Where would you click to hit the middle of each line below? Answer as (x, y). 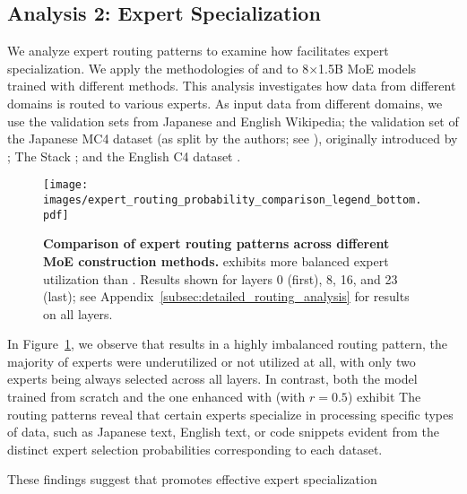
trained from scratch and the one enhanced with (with (156, 397)
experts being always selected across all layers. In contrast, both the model (212, 379)
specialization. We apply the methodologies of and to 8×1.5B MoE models (212, 68)
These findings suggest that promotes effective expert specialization (192, 479)
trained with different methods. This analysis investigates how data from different (232, 86)
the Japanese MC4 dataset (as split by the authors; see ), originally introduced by (233, 139)
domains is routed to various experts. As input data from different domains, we (225, 103)
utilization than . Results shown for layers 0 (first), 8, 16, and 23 (221, 278)
